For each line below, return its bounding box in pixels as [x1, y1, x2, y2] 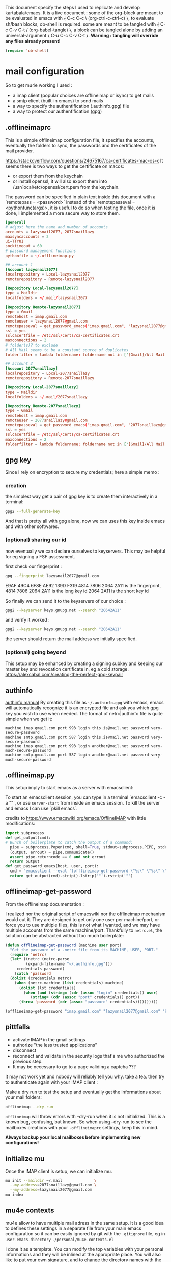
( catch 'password [14, 971, 51, 976]
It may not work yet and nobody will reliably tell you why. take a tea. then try [5, 1073, 165, 1080]
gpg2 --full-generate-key [5, 509, 60, 514]
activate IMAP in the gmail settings [12, 1036, 85, 1042]
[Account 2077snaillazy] [5, 366, 58, 371]
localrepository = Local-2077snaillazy [5, 371, 90, 376]
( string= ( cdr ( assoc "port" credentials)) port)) [30, 995, 140, 1000]
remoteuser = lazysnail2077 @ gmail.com [5, 319, 88, 324]
